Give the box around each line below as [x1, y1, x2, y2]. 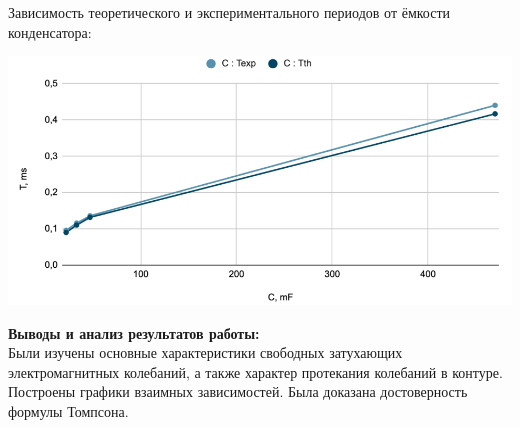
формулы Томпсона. [8, 400, 129, 421]
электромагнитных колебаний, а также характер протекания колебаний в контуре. [8, 361, 503, 382]
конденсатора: [8, 21, 92, 42]
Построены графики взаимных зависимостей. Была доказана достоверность [8, 381, 468, 402]
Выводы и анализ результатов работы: [8, 322, 260, 343]
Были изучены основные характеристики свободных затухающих [8, 342, 403, 363]
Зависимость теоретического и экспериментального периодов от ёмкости [8, 2, 451, 22]
